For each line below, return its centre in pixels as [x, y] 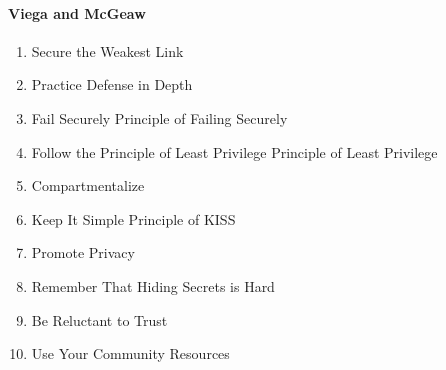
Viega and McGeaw [77, 12]
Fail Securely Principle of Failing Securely [159, 117]
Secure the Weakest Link [107, 50]
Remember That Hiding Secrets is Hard [153, 285]
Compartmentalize [88, 185]
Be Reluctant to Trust [99, 319]
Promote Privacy [83, 252]
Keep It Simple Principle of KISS [133, 218]
